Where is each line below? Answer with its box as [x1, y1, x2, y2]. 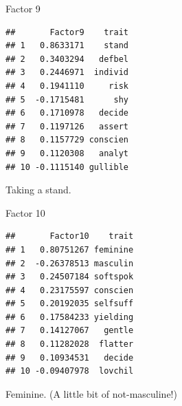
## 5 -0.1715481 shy [5, 94, 128, 105]
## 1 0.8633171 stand [5, 41, 128, 51]
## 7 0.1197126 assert [5, 121, 128, 131]
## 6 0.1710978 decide [5, 108, 128, 118]
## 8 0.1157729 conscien [5, 135, 128, 145]
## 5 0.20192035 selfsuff [5, 299, 134, 309]
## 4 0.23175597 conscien [5, 285, 134, 295]
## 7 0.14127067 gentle [5, 325, 134, 336]
